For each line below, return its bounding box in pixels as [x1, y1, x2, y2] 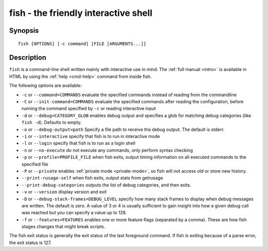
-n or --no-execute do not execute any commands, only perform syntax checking [21, 147, 193, 153]
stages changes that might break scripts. [21, 224, 105, 230]
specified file [21, 161, 48, 167]
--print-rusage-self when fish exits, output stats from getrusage [21, 175, 163, 181]
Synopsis [9, 26, 39, 35]
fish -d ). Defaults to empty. [21, 120, 82, 125]
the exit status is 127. [9, 240, 52, 246]
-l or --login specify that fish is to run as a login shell [21, 140, 136, 146]
